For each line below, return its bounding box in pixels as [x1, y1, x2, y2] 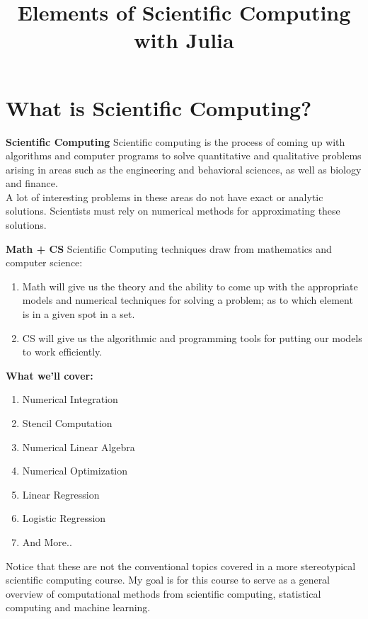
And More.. [22, 534, 72, 549]
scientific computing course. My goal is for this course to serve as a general [6, 572, 330, 587]
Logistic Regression [22, 511, 106, 526]
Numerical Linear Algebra [22, 439, 135, 454]
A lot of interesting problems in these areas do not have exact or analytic [6, 189, 323, 204]
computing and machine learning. [6, 600, 151, 615]
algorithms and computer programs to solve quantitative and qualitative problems [6, 148, 362, 163]
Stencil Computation [22, 416, 113, 430]
